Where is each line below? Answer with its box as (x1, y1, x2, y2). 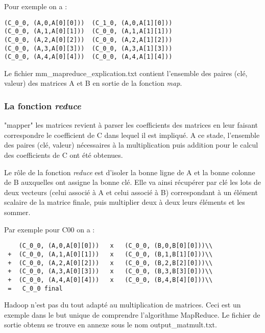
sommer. (4, 207, 31, 218)
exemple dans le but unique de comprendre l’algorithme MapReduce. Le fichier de (4, 309, 260, 320)
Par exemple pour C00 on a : (4, 224, 95, 234)
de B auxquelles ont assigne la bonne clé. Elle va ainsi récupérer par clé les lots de (4, 177, 261, 187)
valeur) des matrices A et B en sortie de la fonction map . (4, 78, 182, 88)
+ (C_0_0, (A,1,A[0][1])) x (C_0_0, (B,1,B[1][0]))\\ (8, 250, 213, 258)
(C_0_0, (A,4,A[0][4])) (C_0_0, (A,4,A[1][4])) (4, 53, 173, 61)
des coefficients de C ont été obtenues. (4, 150, 123, 160)
